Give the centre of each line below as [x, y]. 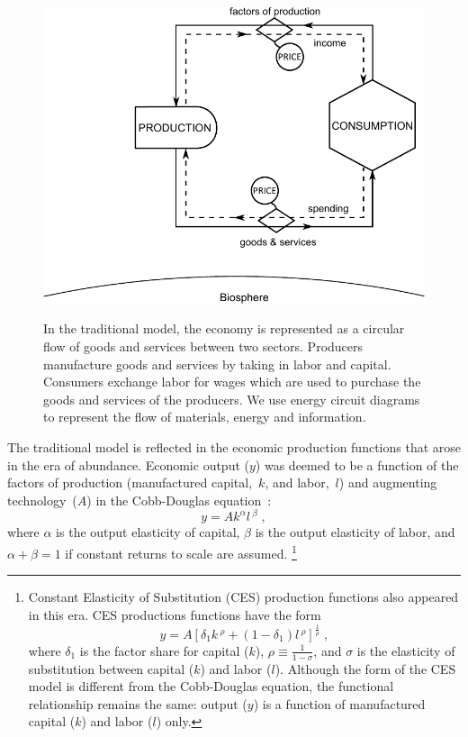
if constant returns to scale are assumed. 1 [181, 552]
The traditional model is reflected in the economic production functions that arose [234, 447]
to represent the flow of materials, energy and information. [205, 417]
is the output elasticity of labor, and [355, 532]
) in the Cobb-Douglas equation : [179, 500]
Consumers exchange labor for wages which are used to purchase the [232, 382]
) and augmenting [388, 482]
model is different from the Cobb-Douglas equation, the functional [211, 686]
